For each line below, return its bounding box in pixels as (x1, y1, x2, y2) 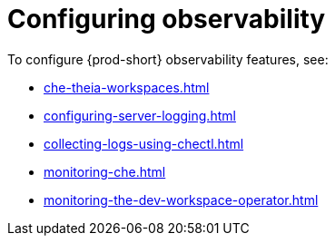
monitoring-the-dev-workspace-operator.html (44, 191, 319, 208)
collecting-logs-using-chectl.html (44, 135, 244, 151)
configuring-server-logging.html (44, 107, 236, 123)
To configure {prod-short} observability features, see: (7, 51, 329, 67)
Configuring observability (7, 4, 326, 34)
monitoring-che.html (44, 163, 166, 180)
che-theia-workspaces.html (44, 79, 210, 95)
